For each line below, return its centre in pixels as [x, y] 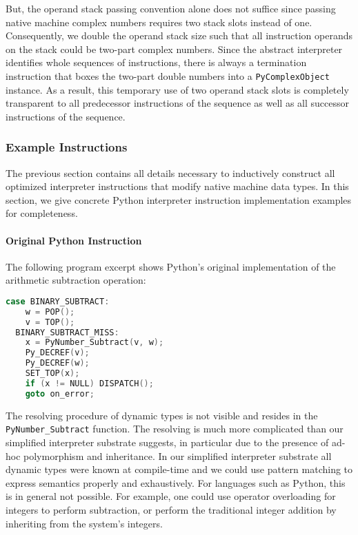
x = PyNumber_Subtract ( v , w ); [95, 343]
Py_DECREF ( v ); [57, 353]
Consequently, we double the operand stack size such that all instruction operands [179, 35]
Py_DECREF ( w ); [57, 363]
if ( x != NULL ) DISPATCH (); [89, 383]
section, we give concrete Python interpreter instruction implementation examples [179, 199]
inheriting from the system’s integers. [84, 523]
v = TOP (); [50, 322]
